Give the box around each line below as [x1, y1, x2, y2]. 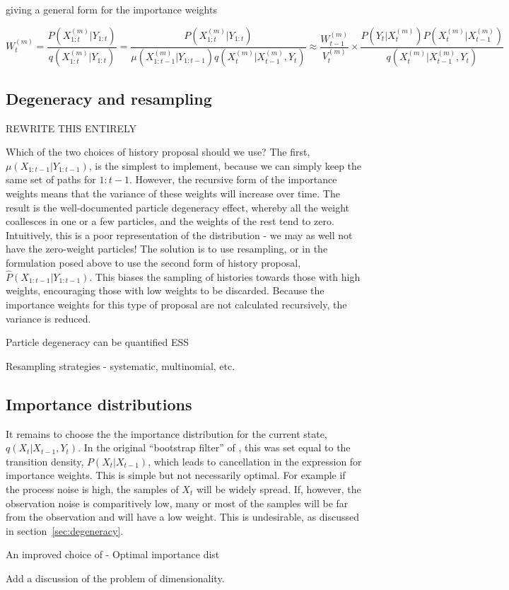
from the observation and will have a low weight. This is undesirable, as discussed [6, 509, 360, 524]
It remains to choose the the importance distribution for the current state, [6, 426, 327, 441]
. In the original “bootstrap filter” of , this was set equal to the [78, 440, 351, 455]
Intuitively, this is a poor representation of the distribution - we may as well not [6, 227, 353, 242]
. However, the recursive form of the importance [129, 172, 337, 187]
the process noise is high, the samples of [6, 481, 179, 496]
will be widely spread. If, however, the [196, 481, 361, 496]
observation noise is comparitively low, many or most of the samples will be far [6, 495, 349, 510]
